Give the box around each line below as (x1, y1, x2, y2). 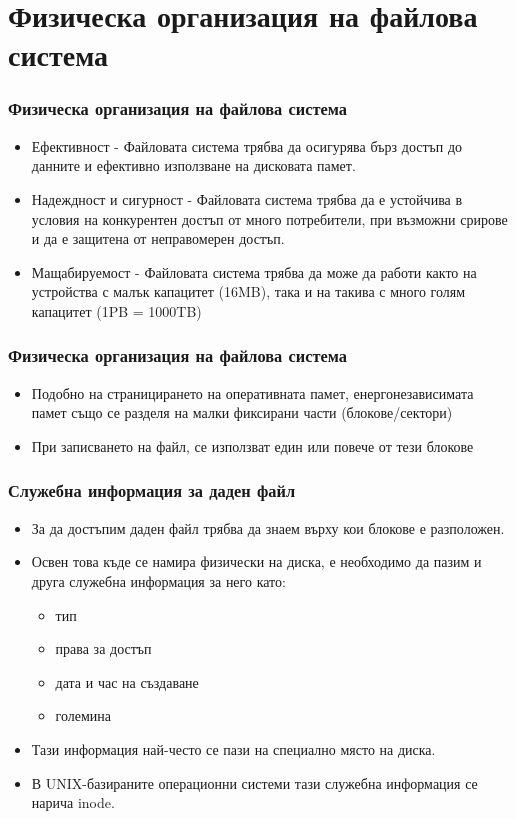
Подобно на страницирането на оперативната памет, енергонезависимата (31, 382, 474, 403)
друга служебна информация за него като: (31, 570, 286, 591)
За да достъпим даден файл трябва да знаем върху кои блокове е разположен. (31, 517, 505, 538)
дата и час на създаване (55, 671, 199, 692)
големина (55, 705, 112, 726)
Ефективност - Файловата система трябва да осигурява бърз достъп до (31, 135, 463, 156)
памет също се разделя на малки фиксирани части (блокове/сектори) (31, 402, 453, 423)
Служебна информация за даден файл (8, 478, 296, 503)
